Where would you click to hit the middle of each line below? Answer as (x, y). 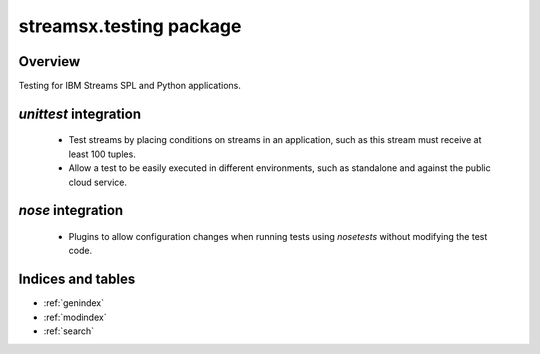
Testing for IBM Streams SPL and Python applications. (130, 86)
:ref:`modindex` (75, 317)
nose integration (71, 210)
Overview (49, 61)
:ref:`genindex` (74, 303)
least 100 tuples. (102, 154)
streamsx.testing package (130, 26)
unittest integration (80, 113)
